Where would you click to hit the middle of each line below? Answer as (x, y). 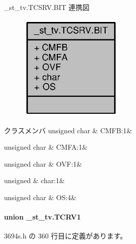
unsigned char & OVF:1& (43, 163)
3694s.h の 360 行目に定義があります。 (66, 236)
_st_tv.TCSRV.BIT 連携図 (47, 7)
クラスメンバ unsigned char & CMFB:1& (68, 130)
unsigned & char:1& (34, 180)
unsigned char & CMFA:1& (46, 147)
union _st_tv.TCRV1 (43, 217)
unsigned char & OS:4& (40, 197)
